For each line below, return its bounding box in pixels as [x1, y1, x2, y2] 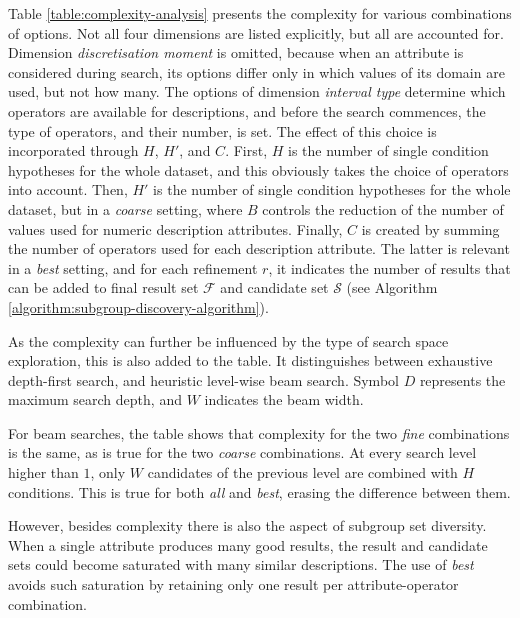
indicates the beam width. [204, 389, 364, 410]
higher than [8, 462, 79, 483]
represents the [419, 369, 506, 390]
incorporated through [8, 140, 139, 161]
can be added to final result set [8, 277, 199, 298]
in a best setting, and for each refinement [8, 257, 258, 278]
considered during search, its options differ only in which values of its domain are [8, 61, 505, 82]
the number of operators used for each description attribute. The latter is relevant [8, 238, 510, 259]
